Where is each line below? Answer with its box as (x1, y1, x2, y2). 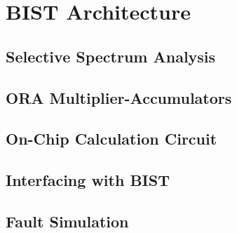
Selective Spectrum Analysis (6, 45, 216, 67)
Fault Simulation (6, 210, 129, 232)
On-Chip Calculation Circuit (6, 128, 217, 149)
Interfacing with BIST (6, 169, 170, 191)
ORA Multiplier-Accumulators (6, 86, 232, 108)
